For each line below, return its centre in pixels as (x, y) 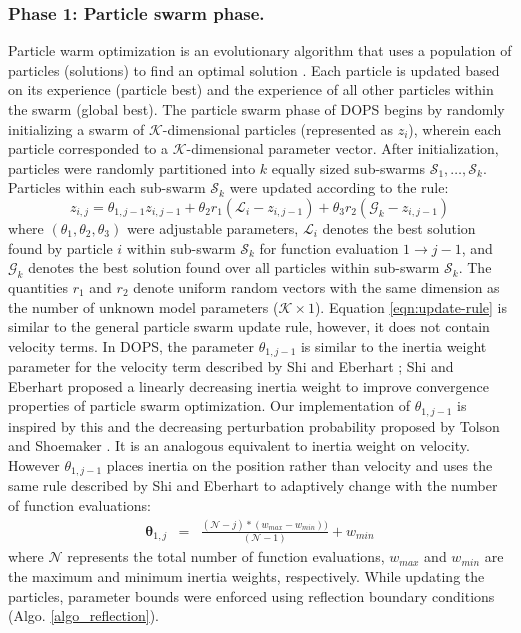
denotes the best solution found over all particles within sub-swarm (234, 267)
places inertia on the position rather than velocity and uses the (299, 465)
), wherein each (455, 128)
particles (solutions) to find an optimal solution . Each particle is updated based (254, 69)
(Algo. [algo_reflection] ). (83, 615)
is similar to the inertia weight (393, 345)
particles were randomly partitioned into (132, 167)
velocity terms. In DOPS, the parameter (131, 345)
